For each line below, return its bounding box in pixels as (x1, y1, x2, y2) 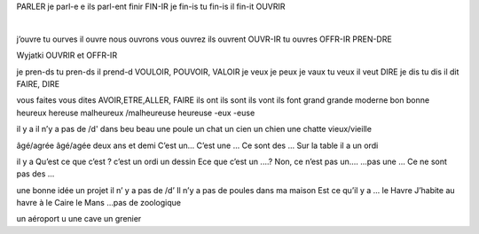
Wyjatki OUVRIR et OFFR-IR (16, 50, 118, 61)
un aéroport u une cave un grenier (16, 214, 142, 224)
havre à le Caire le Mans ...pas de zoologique (16, 198, 182, 208)
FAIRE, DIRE (16, 78, 60, 89)
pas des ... (16, 168, 55, 179)
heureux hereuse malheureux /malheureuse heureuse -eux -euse (16, 107, 255, 118)
